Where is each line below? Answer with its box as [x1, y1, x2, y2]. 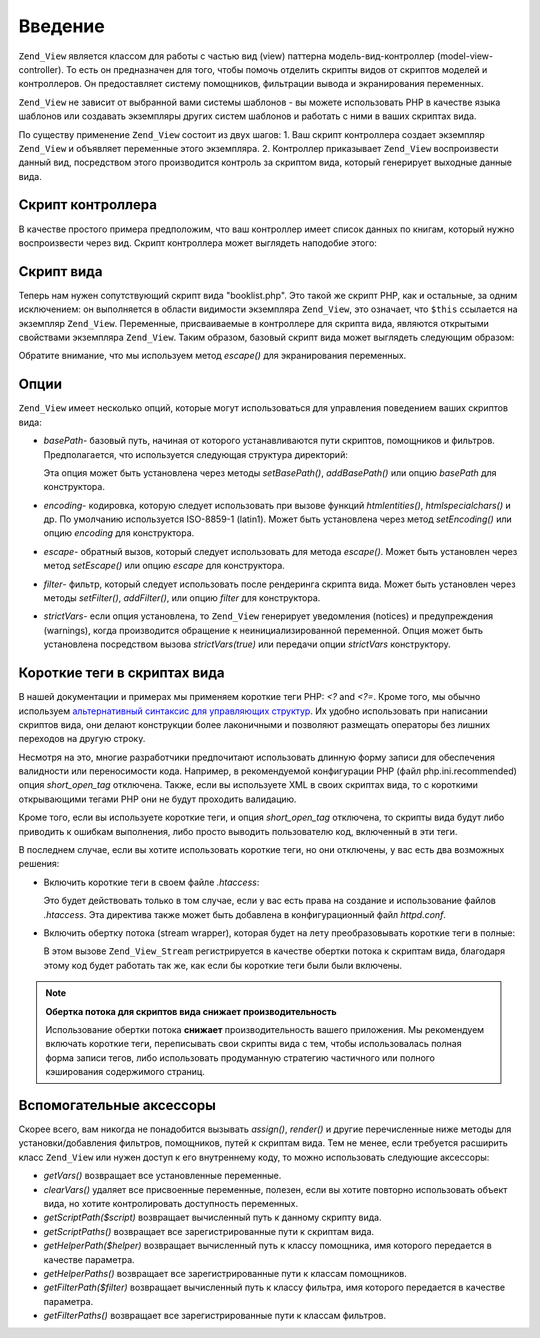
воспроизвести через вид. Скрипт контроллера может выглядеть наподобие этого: [18, 236, 377, 249]
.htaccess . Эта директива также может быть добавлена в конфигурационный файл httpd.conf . [43, 908, 447, 920]
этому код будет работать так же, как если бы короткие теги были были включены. [43, 959, 403, 971]
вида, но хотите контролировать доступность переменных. [43, 1197, 299, 1209]
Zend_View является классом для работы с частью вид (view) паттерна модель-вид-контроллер [18, 50, 435, 62]
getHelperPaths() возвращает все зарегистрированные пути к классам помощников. [43, 1267, 407, 1279]
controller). [18, 63, 65, 75]
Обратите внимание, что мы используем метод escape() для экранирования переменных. [18, 350, 407, 362]
